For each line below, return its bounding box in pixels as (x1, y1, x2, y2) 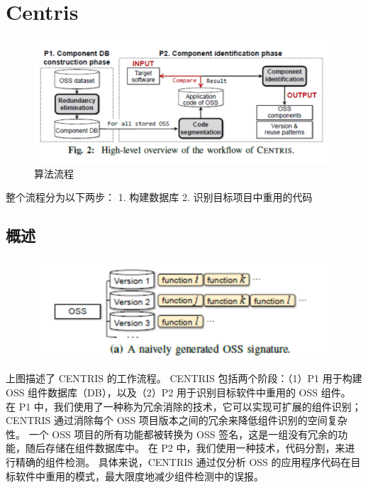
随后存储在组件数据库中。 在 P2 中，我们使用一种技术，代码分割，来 (25, 440, 345, 455)
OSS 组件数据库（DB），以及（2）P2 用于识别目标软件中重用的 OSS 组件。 (6, 384, 351, 399)
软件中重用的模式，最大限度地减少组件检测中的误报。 (15, 468, 264, 483)
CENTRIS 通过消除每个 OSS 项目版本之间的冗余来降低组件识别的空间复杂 (6, 413, 347, 428)
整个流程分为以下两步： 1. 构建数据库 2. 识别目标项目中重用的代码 (6, 190, 313, 205)
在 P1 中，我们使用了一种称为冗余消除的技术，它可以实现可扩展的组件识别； (6, 398, 362, 413)
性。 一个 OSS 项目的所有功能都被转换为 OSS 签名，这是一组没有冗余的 (6, 426, 338, 441)
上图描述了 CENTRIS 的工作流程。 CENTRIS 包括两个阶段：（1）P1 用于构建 (6, 371, 362, 386)
